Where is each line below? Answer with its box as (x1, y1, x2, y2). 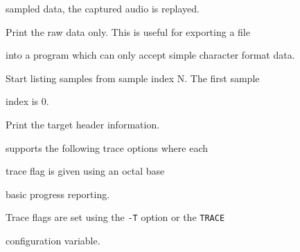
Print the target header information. (6, 117, 160, 131)
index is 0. (6, 94, 49, 108)
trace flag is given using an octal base (6, 164, 165, 178)
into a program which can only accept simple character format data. (6, 48, 295, 62)
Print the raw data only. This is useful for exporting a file (6, 24, 250, 39)
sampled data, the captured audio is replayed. (6, 1, 200, 15)
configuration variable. (6, 233, 100, 247)
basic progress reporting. (6, 186, 110, 201)
